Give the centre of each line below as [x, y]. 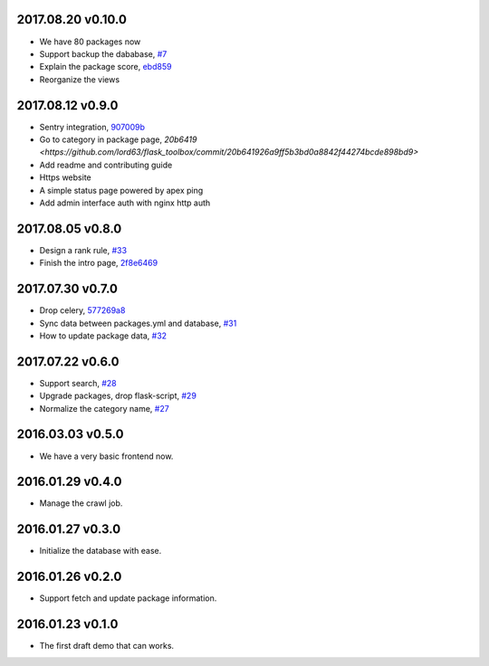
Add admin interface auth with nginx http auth [125, 203]
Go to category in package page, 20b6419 [118, 139]
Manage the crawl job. [81, 503]
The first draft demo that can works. [107, 646]
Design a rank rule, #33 [83, 250]
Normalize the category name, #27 [104, 408]
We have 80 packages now [90, 42]
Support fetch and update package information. [128, 598]
